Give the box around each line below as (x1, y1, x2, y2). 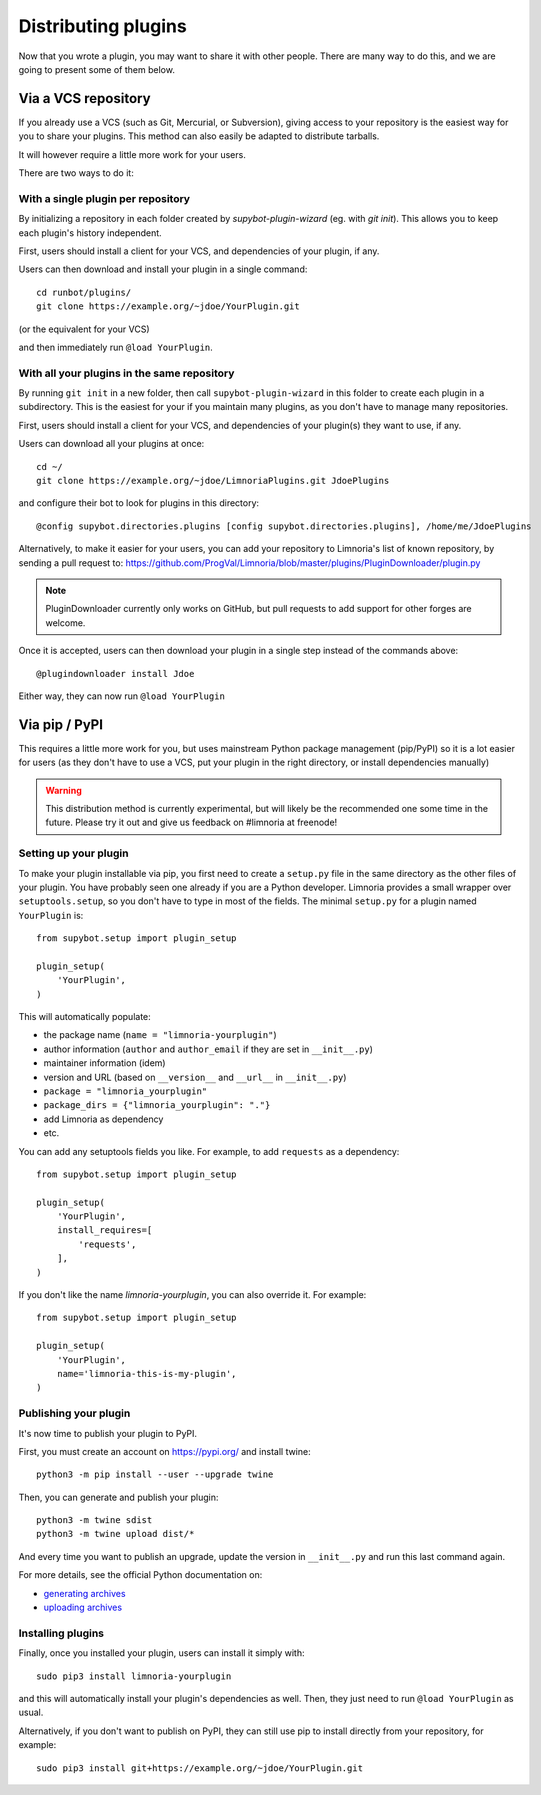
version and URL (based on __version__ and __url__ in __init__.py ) (43, 1071, 347, 1083)
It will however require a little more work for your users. (18, 148, 247, 160)
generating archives (43, 1587, 126, 1599)
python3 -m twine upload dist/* (36, 1528, 195, 1540)
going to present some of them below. (18, 63, 175, 75)
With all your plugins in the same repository (18, 366, 235, 380)
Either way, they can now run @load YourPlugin (18, 690, 225, 702)
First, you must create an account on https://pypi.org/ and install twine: (18, 1445, 311, 1457)
